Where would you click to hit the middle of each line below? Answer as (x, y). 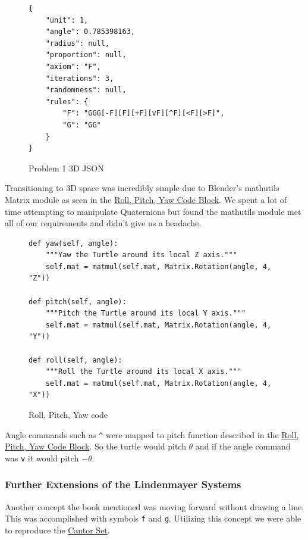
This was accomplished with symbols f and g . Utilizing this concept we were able (153, 518)
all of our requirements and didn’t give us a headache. (103, 223)
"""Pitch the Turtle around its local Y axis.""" (146, 313)
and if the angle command (243, 446)
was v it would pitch (42, 458)
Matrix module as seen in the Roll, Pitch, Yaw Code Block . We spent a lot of (146, 199)
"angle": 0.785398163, (90, 32)
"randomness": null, (86, 90)
